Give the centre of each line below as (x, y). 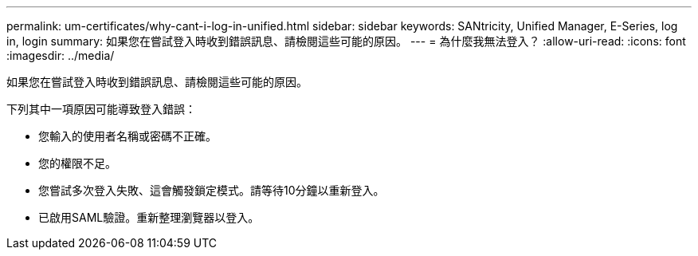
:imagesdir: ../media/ (61, 55)
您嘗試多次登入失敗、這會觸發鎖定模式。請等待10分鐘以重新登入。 (212, 190)
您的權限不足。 (77, 163)
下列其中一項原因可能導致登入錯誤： (101, 109)
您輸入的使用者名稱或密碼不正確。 (127, 136)
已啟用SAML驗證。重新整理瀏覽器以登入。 (149, 217)
